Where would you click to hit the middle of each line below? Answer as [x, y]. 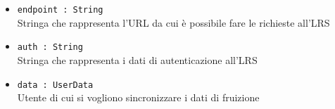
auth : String [50, 47]
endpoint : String [60, 10]
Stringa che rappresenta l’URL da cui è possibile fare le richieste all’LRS [173, 22]
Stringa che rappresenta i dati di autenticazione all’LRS [137, 59]
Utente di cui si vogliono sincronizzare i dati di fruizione [138, 97]
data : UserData [55, 85]
